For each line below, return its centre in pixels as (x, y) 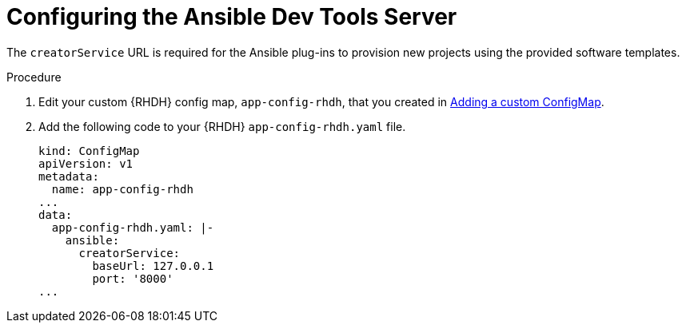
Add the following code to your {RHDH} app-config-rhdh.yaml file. (222, 126)
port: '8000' (133, 278)
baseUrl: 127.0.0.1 (153, 266)
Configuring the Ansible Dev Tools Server (232, 17)
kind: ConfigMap (89, 151)
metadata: (69, 176)
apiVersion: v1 (86, 163)
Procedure (34, 77)
